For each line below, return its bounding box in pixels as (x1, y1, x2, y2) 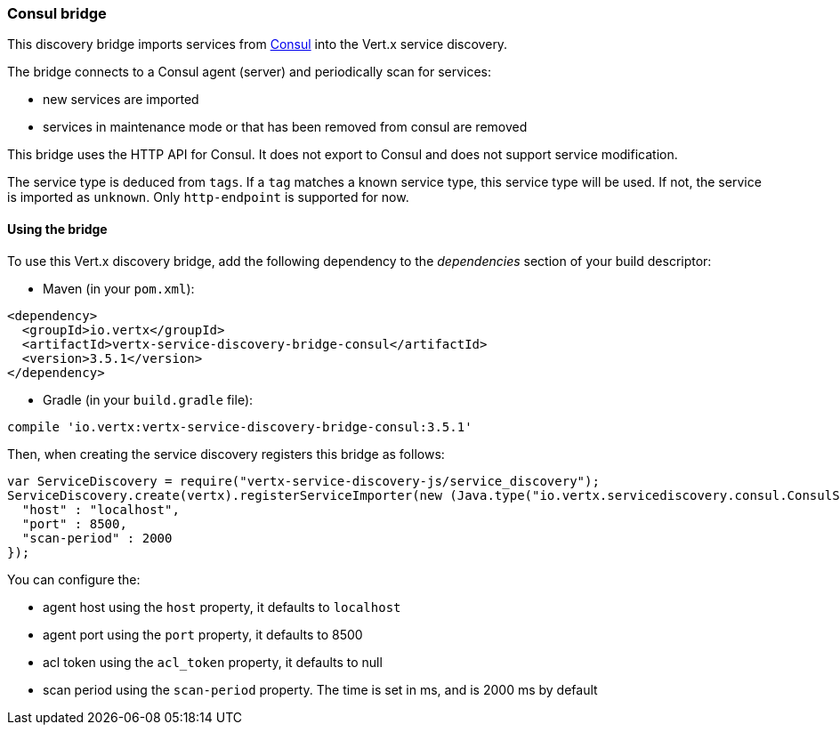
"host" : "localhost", (21, 502, 180, 517)
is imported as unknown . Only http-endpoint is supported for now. (7, 189, 409, 205)
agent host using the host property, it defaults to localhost (43, 599, 401, 615)
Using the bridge (7, 221, 108, 237)
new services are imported (43, 92, 199, 108)
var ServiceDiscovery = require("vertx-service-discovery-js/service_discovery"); (7, 473, 600, 488)
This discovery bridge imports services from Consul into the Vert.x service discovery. (7, 36, 508, 52)
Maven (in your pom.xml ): (43, 280, 195, 296)
